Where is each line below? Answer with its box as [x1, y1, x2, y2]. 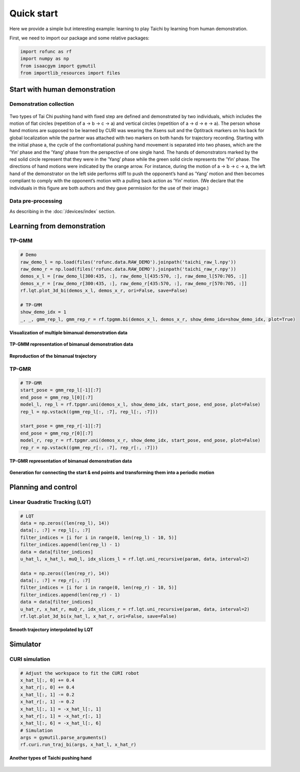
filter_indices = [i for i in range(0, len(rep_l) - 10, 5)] [20, 534, 177, 540]
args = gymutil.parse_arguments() [20, 735, 107, 741]
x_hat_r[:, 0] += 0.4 [20, 684, 75, 691]
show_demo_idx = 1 [20, 309, 67, 315]
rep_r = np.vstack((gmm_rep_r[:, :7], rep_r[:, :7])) [20, 444, 158, 451]
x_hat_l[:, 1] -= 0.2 [20, 692, 75, 697]
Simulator [9, 640, 41, 649]
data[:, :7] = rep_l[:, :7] [20, 527, 91, 533]
